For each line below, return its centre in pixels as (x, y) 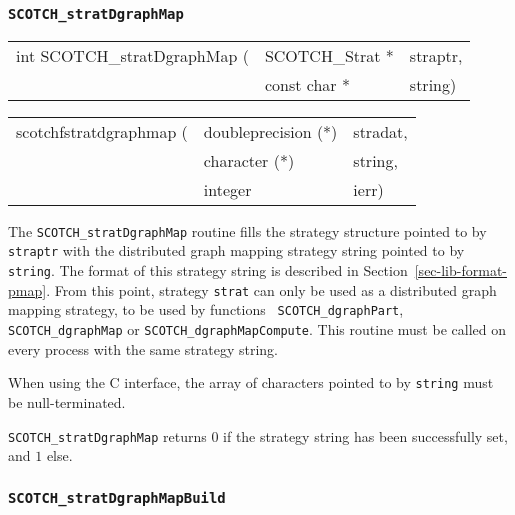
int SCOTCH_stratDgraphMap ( (132, 55)
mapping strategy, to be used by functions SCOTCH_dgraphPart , (206, 309)
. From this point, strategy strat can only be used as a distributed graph (271, 289)
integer (227, 189)
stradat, (380, 131)
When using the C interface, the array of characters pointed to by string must (251, 382)
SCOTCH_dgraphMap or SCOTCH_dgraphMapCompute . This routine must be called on (257, 329)
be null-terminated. (67, 401)
